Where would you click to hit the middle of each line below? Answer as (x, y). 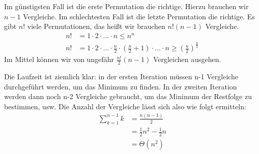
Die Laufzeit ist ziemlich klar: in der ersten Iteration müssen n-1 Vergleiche (121, 76)
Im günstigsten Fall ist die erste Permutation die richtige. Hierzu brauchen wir (126, 6)
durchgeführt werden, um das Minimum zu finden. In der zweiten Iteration (121, 86)
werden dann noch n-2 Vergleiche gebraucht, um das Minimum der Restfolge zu (128, 96)
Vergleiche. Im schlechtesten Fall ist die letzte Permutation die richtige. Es (139, 16)
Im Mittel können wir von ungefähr (59, 59)
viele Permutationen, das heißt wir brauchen (96, 26)
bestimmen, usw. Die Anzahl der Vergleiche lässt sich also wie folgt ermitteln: (125, 106)
